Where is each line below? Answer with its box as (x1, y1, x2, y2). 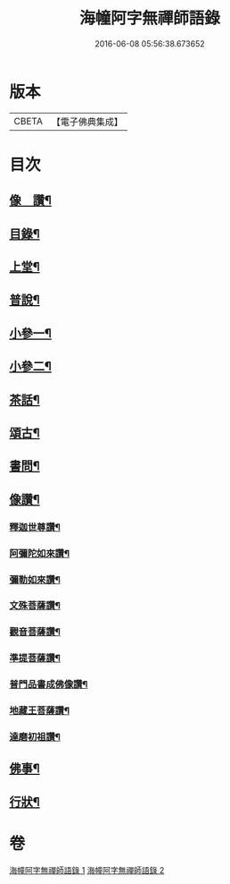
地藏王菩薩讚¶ (9, 704, 70, 717)
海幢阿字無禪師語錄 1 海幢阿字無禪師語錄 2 (9, 864, 165, 875)
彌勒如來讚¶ (9, 574, 61, 586)
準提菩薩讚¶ (9, 652, 61, 665)
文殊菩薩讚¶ (9, 599, 61, 612)
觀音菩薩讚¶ (9, 625, 61, 638)
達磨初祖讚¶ (9, 731, 61, 744)
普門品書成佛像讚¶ (9, 678, 88, 691)
